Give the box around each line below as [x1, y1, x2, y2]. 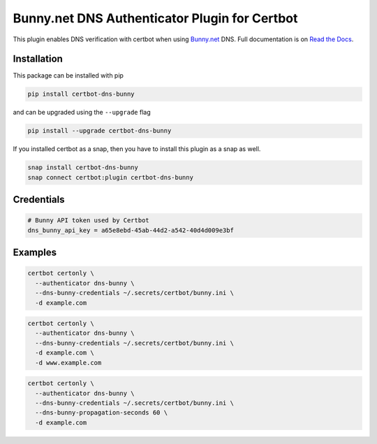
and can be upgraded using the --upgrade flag [13, 108, 151, 117]
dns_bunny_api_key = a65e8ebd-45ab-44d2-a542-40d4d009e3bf [27, 226, 234, 234]
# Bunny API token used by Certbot [27, 217, 149, 224]
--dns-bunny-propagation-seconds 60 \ [35, 409, 168, 417]
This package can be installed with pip [13, 71, 124, 80]
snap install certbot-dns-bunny [27, 164, 139, 171]
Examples [13, 247, 57, 259]
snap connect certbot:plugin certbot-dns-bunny [27, 173, 193, 181]
